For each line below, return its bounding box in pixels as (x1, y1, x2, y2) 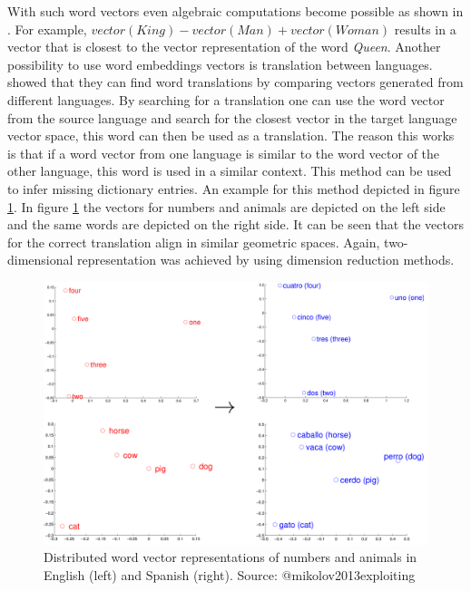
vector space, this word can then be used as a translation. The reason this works (7, 126, 455, 145)
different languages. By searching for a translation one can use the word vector (7, 90, 445, 109)
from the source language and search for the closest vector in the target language (7, 108, 457, 127)
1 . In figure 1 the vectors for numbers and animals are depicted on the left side (7, 197, 446, 216)
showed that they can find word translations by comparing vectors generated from (7, 73, 464, 92)
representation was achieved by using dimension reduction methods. (77, 250, 455, 269)
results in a (394, 19, 456, 38)
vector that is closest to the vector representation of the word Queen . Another (7, 37, 441, 56)
